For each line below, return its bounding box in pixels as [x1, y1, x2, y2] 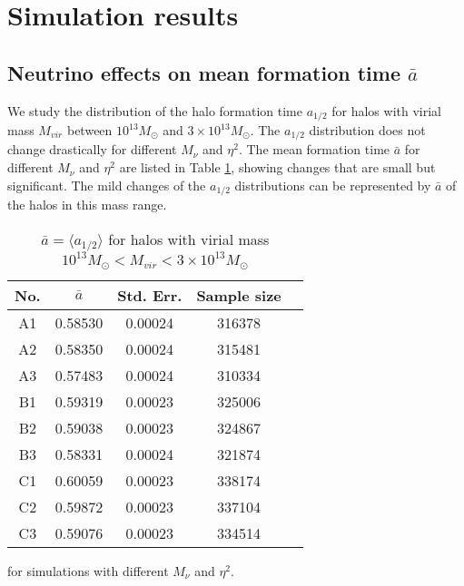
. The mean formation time [238, 140, 390, 159]
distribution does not [309, 121, 426, 140]
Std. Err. [117, 284, 183, 306]
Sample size [196, 284, 281, 306]
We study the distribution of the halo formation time [7, 101, 302, 120]
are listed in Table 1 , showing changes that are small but [119, 158, 436, 177]
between [66, 121, 113, 140]
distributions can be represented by [234, 175, 431, 194]
